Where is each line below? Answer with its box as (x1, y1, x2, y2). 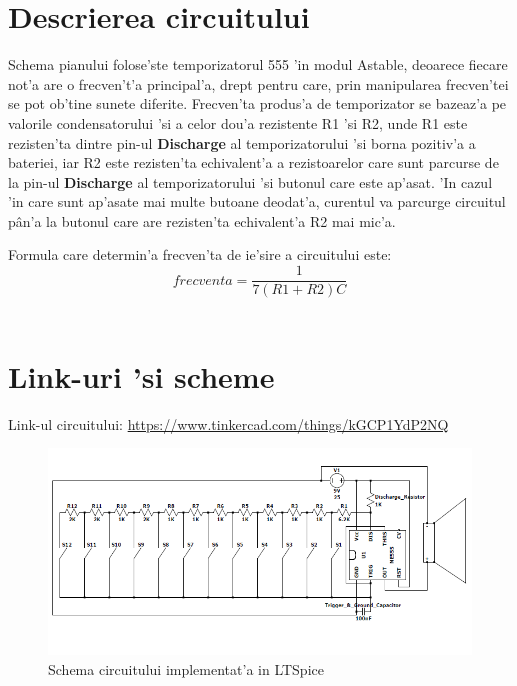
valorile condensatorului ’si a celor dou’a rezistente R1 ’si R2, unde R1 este (8, 112, 468, 133)
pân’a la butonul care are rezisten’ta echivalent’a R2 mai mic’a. (8, 210, 396, 231)
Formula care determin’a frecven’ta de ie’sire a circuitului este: (8, 244, 392, 265)
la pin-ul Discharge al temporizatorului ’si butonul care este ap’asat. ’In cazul (8, 171, 493, 192)
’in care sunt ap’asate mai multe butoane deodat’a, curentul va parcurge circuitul (8, 191, 506, 212)
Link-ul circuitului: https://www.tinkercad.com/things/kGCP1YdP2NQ (8, 413, 449, 434)
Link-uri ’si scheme (8, 355, 275, 396)
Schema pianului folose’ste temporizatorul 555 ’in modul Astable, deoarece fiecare (8, 54, 508, 75)
